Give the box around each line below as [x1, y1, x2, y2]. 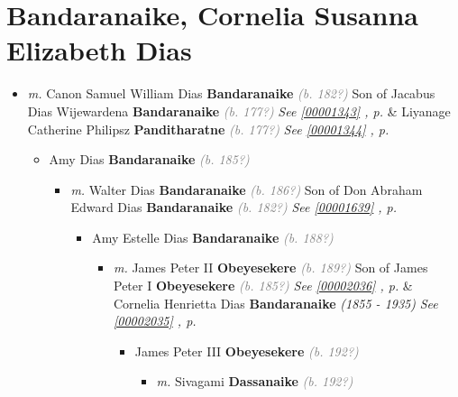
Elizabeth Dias [6, 32, 192, 69]
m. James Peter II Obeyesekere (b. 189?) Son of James [113, 258, 428, 277]
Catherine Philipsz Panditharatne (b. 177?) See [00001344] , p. [27, 119, 389, 138]
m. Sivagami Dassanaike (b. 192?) [156, 372, 353, 391]
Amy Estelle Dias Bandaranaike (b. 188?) [92, 227, 334, 246]
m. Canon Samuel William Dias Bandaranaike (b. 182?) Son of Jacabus [27, 84, 435, 103]
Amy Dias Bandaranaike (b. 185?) [49, 150, 250, 169]
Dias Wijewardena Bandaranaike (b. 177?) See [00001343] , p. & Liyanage [27, 101, 451, 120]
